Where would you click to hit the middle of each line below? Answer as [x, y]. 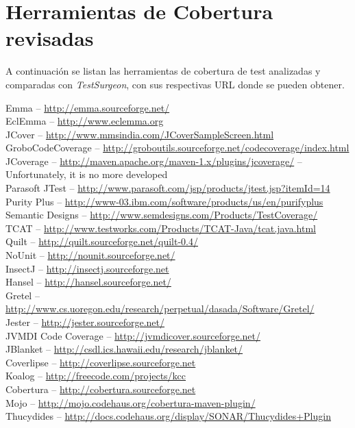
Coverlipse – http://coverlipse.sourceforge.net [101, 362]
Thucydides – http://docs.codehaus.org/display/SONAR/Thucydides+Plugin [168, 416]
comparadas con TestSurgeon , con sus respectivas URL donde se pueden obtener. [175, 84]
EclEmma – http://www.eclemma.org [85, 121]
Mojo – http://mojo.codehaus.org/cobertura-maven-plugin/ [131, 402]
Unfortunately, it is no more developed [87, 174]
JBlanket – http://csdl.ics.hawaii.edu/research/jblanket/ [124, 349]
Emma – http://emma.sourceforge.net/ [88, 107]
